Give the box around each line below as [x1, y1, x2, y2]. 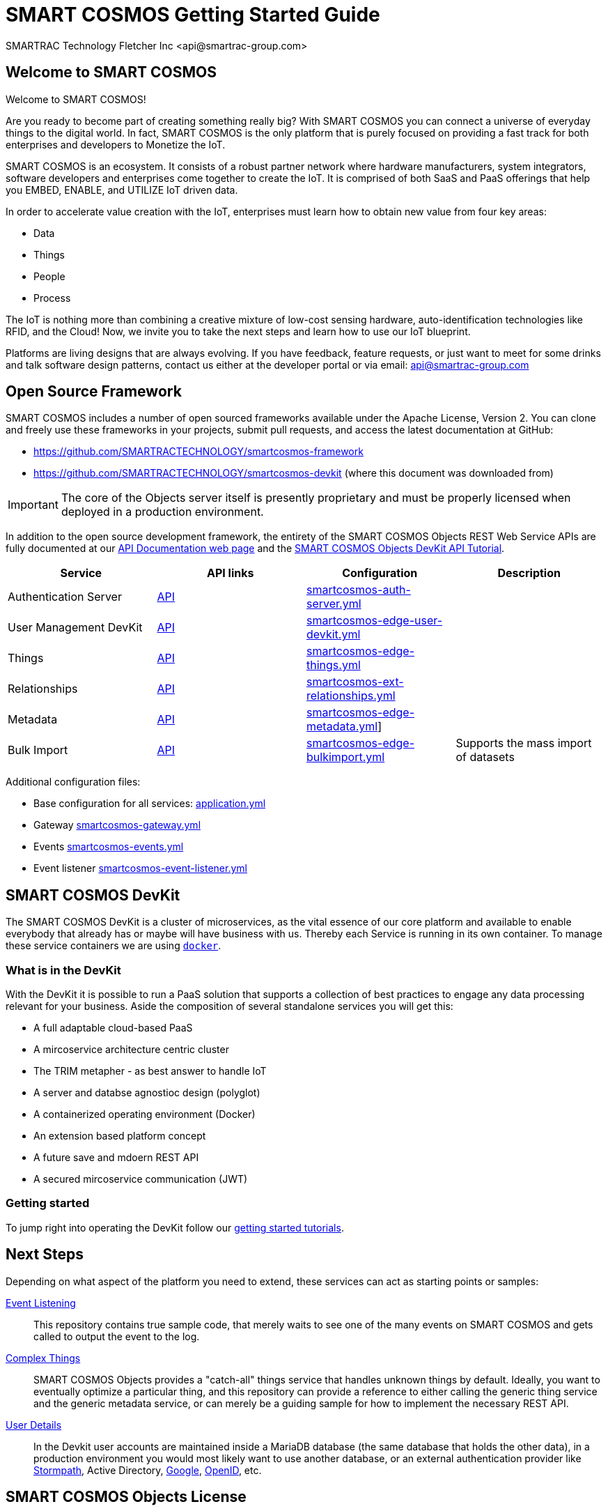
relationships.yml [306, 689, 396, 703]
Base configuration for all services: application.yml [33, 797, 266, 810]
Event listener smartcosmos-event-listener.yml [33, 862, 247, 875]
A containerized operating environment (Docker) [33, 1108, 256, 1121]
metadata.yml [306, 719, 378, 734]
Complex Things [6, 1351, 81, 1364]
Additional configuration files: [6, 776, 141, 788]
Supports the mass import [455, 736, 592, 751]
